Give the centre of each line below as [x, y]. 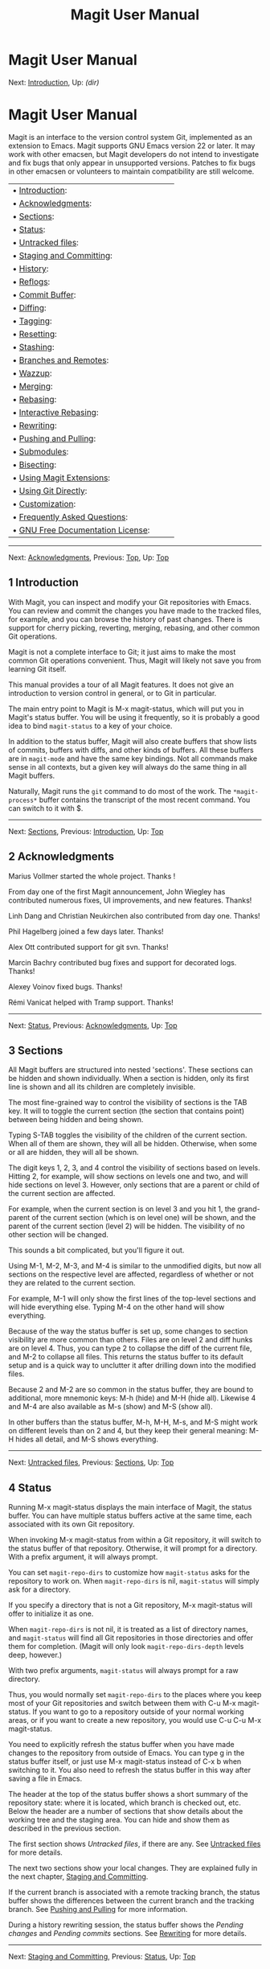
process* [23, 800]
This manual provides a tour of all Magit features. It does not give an [121, 684]
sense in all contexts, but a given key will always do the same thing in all [128, 767]
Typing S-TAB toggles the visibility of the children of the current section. [128, 1135]
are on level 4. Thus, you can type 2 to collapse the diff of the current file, [130, 1348]
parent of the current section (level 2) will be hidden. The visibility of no [127, 1226]
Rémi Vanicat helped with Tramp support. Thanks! [91, 1002]
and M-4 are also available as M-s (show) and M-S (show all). [110, 1407]
